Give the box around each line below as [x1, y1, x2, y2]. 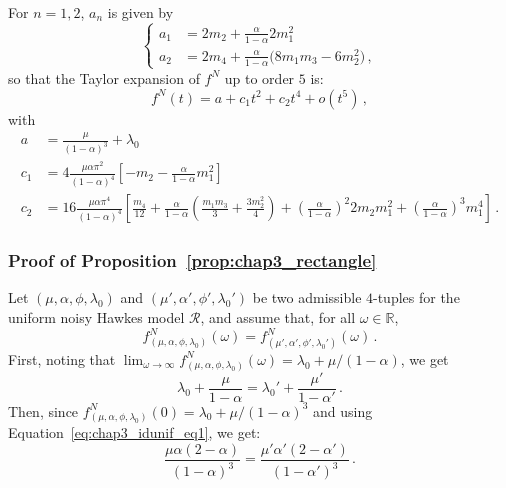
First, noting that [8, 348, 116, 369]
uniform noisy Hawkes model [8, 306, 185, 327]
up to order [224, 67, 295, 88]
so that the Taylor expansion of [8, 67, 200, 88]
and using [312, 400, 373, 421]
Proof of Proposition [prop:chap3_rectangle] [8, 248, 377, 273]
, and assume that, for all [200, 306, 356, 327]
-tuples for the [373, 287, 460, 308]
